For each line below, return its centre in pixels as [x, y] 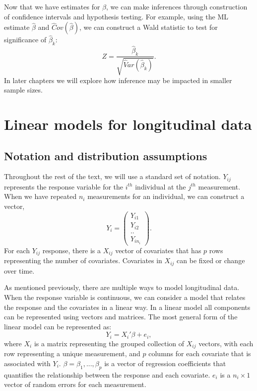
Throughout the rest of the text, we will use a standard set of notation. [112, 176]
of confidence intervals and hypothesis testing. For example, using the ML [116, 16]
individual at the [161, 186]
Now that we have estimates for [52, 6]
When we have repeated [40, 196]
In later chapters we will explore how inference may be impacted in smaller [118, 80]
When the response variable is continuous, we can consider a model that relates [125, 297]
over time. [19, 270]
